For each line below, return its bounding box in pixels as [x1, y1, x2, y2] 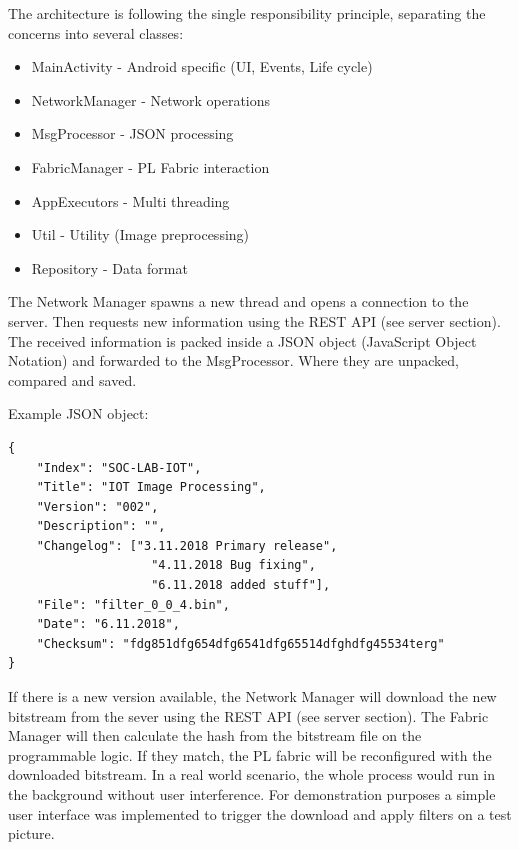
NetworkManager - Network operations [31, 89, 271, 110]
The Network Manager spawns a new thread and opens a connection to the [8, 291, 469, 312]
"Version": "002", [36, 499, 159, 514]
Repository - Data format [31, 257, 188, 278]
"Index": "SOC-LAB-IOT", [36, 460, 202, 475]
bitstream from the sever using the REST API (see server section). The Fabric [8, 705, 489, 726]
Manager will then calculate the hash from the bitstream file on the [8, 725, 422, 746]
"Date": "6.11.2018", [36, 617, 180, 632]
